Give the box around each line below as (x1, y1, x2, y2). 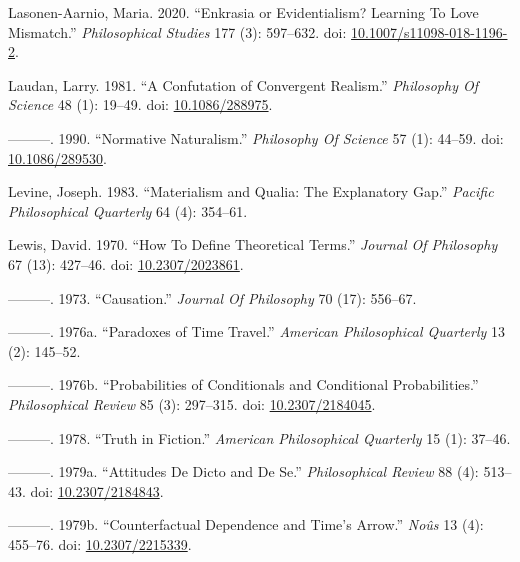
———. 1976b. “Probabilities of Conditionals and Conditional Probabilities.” (8, 374, 479, 395)
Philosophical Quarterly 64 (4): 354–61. (8, 200, 248, 221)
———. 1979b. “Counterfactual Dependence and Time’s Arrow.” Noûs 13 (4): (8, 514, 484, 535)
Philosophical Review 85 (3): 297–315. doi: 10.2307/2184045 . (8, 393, 376, 414)
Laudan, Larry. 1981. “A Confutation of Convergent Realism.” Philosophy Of (8, 74, 479, 95)
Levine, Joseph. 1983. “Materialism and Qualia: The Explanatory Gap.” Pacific (8, 181, 494, 202)
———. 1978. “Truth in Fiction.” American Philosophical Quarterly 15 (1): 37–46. (8, 427, 511, 448)
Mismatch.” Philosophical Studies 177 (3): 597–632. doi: (8, 21, 347, 42)
